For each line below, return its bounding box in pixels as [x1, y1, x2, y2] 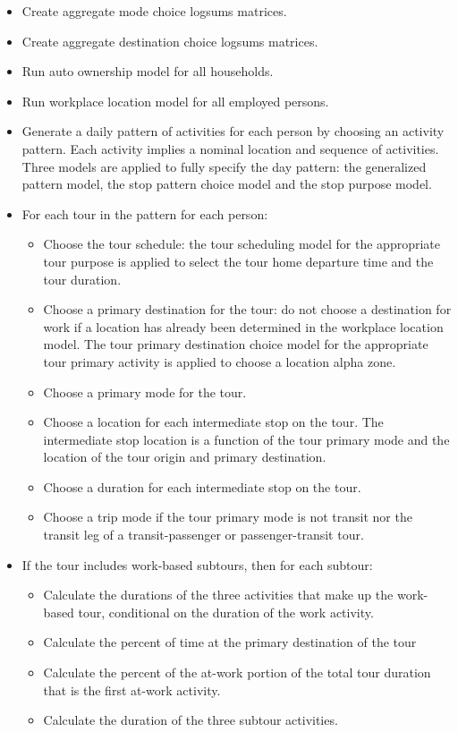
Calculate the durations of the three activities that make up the [43, 585, 394, 604]
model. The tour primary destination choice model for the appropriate [43, 335, 428, 353]
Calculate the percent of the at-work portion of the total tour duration [43, 663, 431, 682]
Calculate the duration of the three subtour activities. [43, 711, 338, 729]
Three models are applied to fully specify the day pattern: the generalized [21, 157, 427, 175]
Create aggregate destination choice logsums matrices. [21, 31, 318, 50]
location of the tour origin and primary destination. [43, 447, 327, 466]
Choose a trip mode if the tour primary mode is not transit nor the [43, 507, 412, 526]
